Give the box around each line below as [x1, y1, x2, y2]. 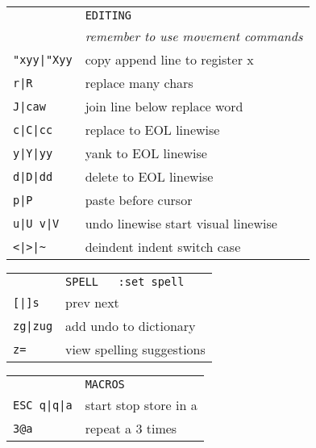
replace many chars [85, 73, 193, 92]
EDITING [85, 9, 131, 22]
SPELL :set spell [65, 275, 185, 288]
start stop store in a [85, 396, 197, 414]
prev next [65, 293, 119, 312]
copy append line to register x [85, 50, 254, 69]
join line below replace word [85, 97, 243, 115]
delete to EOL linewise [85, 167, 214, 186]
